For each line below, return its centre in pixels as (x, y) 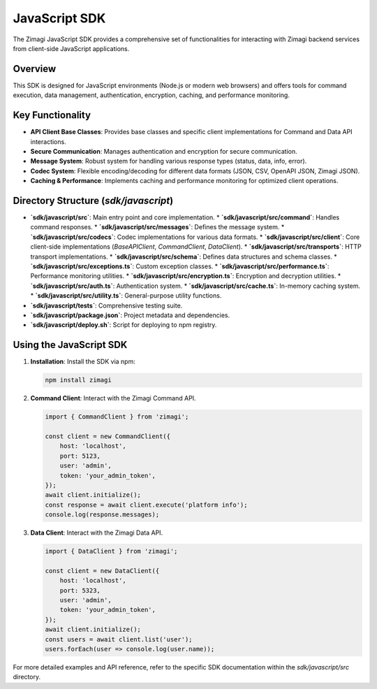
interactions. (48, 142)
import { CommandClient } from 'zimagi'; (117, 417)
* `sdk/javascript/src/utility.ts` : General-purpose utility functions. (126, 296)
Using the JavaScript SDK (70, 345)
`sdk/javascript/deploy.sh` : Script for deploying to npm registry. (124, 325)
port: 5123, (80, 456)
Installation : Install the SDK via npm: (83, 362)
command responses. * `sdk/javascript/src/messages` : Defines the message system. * (157, 227)
